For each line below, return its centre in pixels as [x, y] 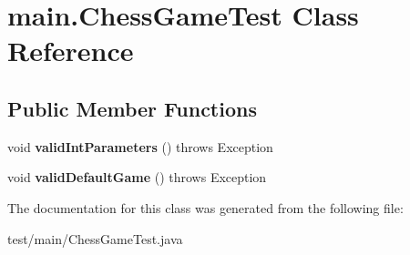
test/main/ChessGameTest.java [95, 238]
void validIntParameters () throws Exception [140, 146]
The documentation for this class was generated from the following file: [205, 207]
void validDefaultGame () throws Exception [137, 177]
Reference [71, 51]
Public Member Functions [132, 108]
